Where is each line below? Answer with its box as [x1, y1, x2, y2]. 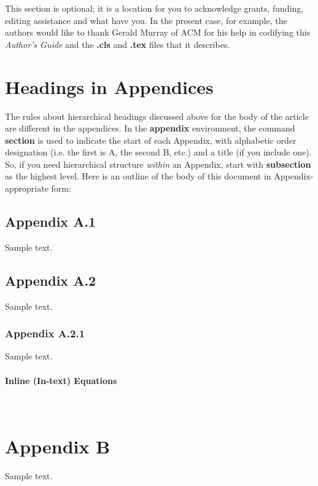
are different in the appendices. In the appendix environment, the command [5, 122, 295, 135]
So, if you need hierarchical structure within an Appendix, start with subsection [5, 157, 311, 170]
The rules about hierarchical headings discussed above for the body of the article [5, 109, 309, 122]
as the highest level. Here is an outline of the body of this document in [5, 170, 271, 182]
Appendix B [5, 433, 111, 458]
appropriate [5, 182, 48, 195]
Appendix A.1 [5, 212, 96, 231]
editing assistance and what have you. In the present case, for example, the [5, 14, 287, 26]
